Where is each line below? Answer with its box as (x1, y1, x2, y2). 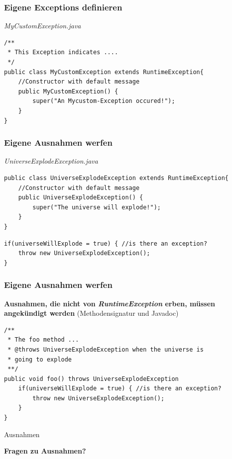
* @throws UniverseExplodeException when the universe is (7, 346, 204, 353)
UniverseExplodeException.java (4, 156, 98, 166)
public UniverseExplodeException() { (18, 194, 143, 201)
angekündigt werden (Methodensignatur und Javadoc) (4, 308, 179, 318)
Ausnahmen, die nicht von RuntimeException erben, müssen (4, 298, 215, 308)
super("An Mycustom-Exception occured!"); (32, 97, 175, 105)
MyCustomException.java (4, 20, 81, 31)
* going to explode (7, 356, 72, 363)
